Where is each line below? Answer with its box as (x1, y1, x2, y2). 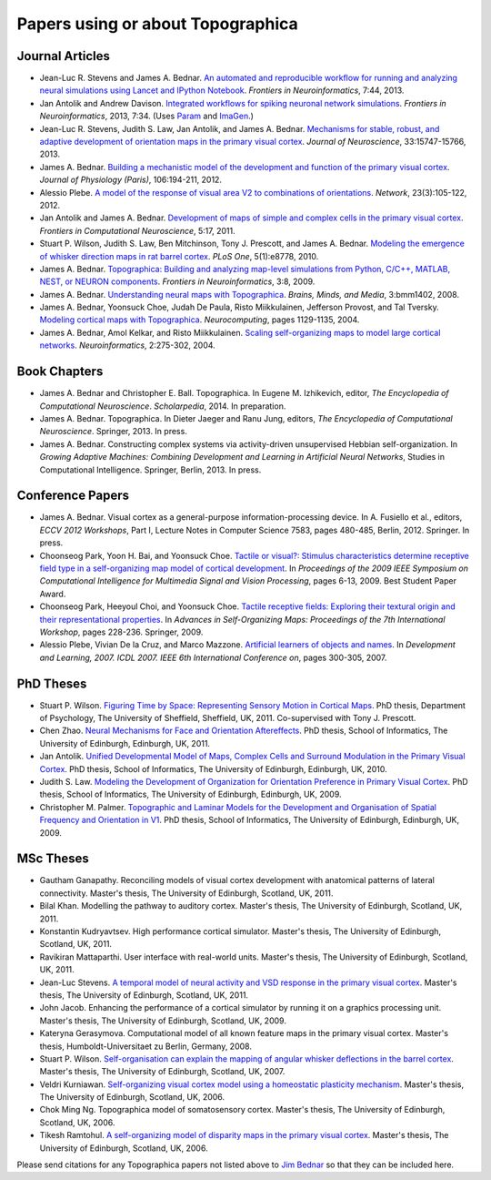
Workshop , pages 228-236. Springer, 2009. (39, 626, 204, 637)
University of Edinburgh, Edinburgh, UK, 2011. (39, 737, 211, 748)
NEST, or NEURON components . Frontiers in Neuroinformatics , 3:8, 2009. (39, 276, 316, 287)
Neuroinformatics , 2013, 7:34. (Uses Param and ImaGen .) (39, 110, 255, 122)
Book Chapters (16, 364, 104, 380)
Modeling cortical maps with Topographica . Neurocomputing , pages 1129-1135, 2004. (39, 314, 360, 325)
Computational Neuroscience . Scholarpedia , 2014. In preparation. (39, 401, 286, 412)
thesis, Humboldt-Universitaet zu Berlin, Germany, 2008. (39, 1041, 252, 1052)
